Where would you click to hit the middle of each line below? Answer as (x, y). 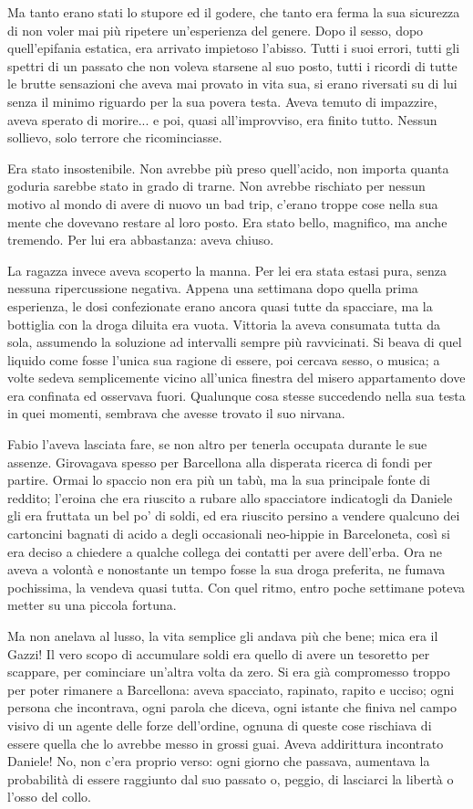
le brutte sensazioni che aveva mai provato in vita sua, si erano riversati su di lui (232, 84)
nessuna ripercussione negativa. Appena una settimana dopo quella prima (213, 288)
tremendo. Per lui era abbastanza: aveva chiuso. (141, 240)
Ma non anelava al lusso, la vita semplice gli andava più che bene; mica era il (223, 636)
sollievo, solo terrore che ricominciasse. (115, 137)
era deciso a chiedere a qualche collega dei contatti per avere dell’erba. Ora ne (225, 551)
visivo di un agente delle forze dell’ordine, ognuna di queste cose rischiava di (220, 725)
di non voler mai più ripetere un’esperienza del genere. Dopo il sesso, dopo (216, 30)
